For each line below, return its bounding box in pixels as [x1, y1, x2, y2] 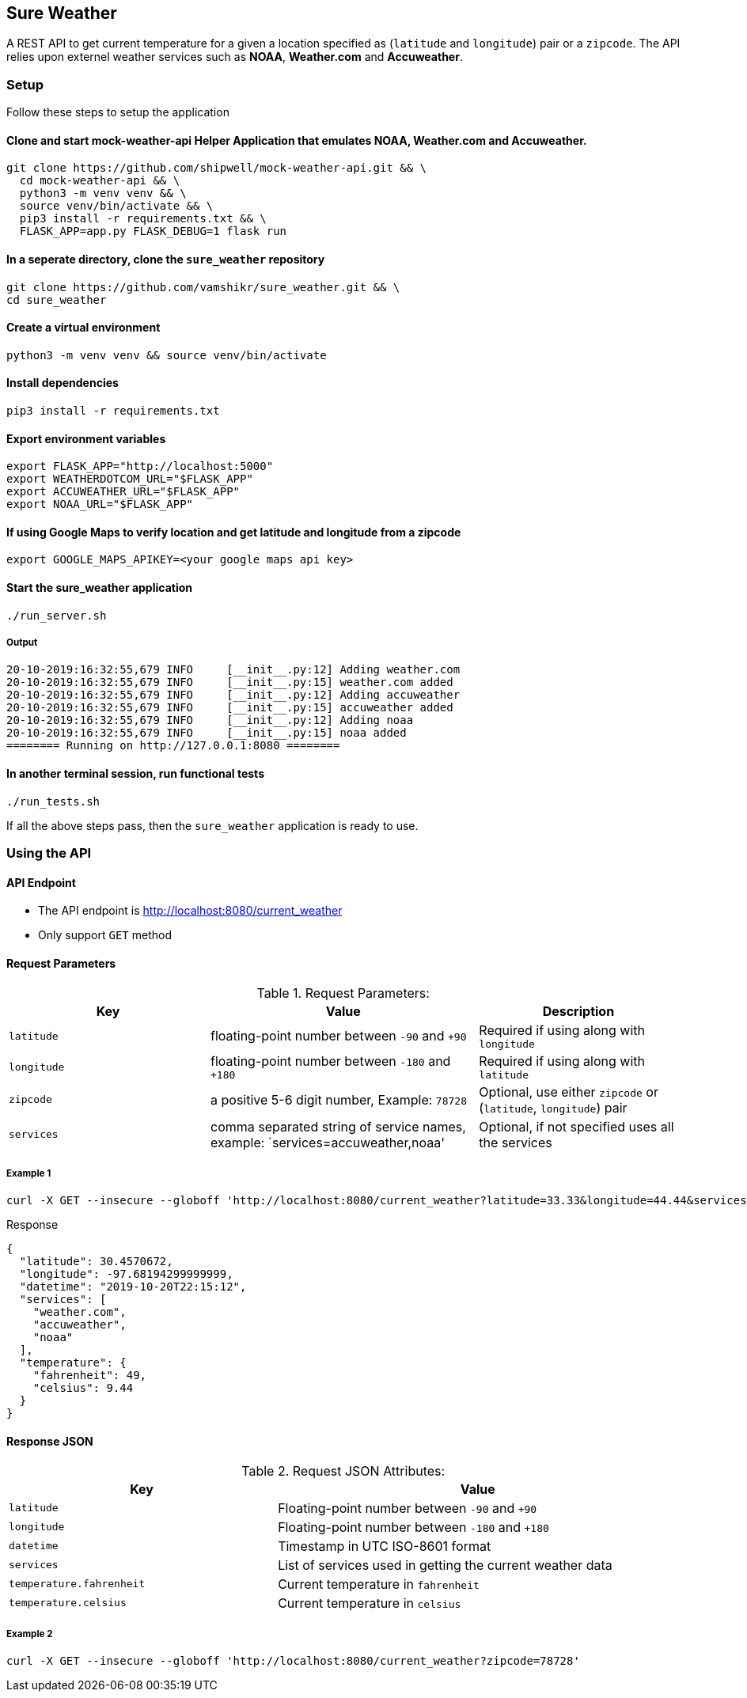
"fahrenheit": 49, [32, 1369, 147, 1382]
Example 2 [6, 1628, 53, 1639]
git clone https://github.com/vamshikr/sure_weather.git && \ [6, 280, 400, 294]
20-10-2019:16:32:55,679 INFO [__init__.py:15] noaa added [6, 726, 407, 740]
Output [6, 637, 38, 649]
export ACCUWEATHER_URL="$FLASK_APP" [6, 485, 241, 498]
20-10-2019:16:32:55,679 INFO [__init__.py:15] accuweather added [6, 701, 453, 714]
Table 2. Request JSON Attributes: [241, 1462, 446, 1479]
